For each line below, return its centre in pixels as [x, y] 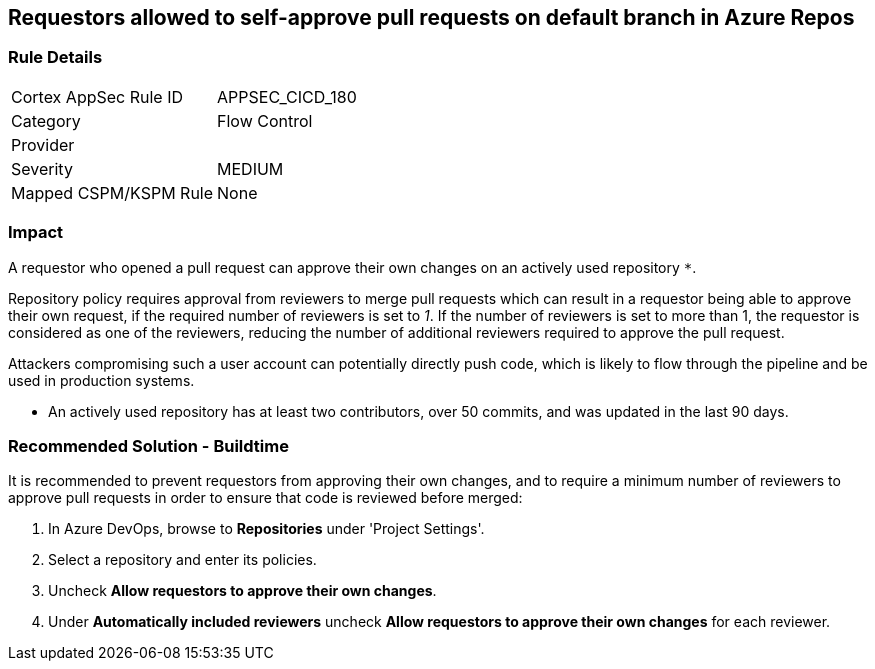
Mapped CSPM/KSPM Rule [112, 192]
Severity [42, 168]
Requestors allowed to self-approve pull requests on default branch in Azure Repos [431, 17]
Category [46, 120]
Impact [36, 232]
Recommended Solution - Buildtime [148, 445]
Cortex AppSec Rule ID [97, 96]
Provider [43, 144]
